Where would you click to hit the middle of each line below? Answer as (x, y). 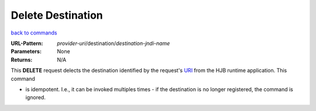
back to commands (34, 33)
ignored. (36, 98)
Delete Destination (57, 15)
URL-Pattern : (27, 43)
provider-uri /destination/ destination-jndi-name (114, 43)
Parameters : (26, 51)
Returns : (22, 60)
